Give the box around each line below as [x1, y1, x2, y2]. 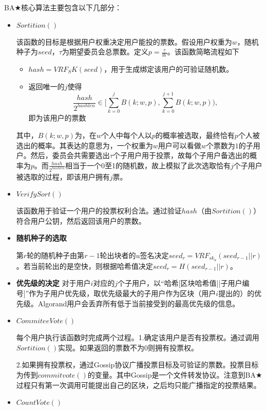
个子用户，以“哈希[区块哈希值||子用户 [118, 278, 242, 288]
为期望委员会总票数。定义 [62, 46, 148, 57]
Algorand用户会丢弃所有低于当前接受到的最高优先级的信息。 [37, 298, 240, 308]
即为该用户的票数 [28, 112, 86, 123]
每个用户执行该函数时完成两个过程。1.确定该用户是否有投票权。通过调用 [16, 332, 259, 343]
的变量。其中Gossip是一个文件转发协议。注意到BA [87, 369, 256, 380]
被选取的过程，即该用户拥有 [16, 171, 110, 182]
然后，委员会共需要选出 [30, 150, 110, 161]
